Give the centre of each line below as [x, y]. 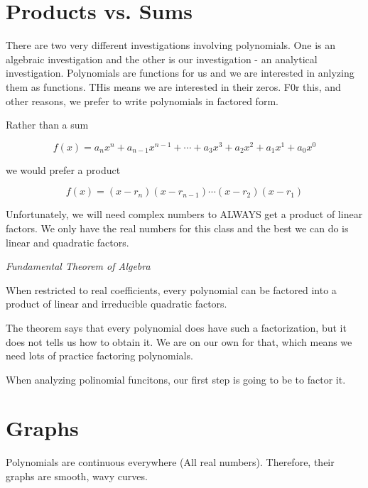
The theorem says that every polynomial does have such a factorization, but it [176, 327]
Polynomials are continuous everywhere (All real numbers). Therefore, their [170, 462]
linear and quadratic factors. [67, 242]
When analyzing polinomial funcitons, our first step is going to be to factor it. [176, 379]
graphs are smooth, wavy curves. [77, 476]
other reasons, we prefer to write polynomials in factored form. [142, 101]
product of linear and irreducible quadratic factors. [117, 304]
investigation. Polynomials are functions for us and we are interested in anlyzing [180, 73]
